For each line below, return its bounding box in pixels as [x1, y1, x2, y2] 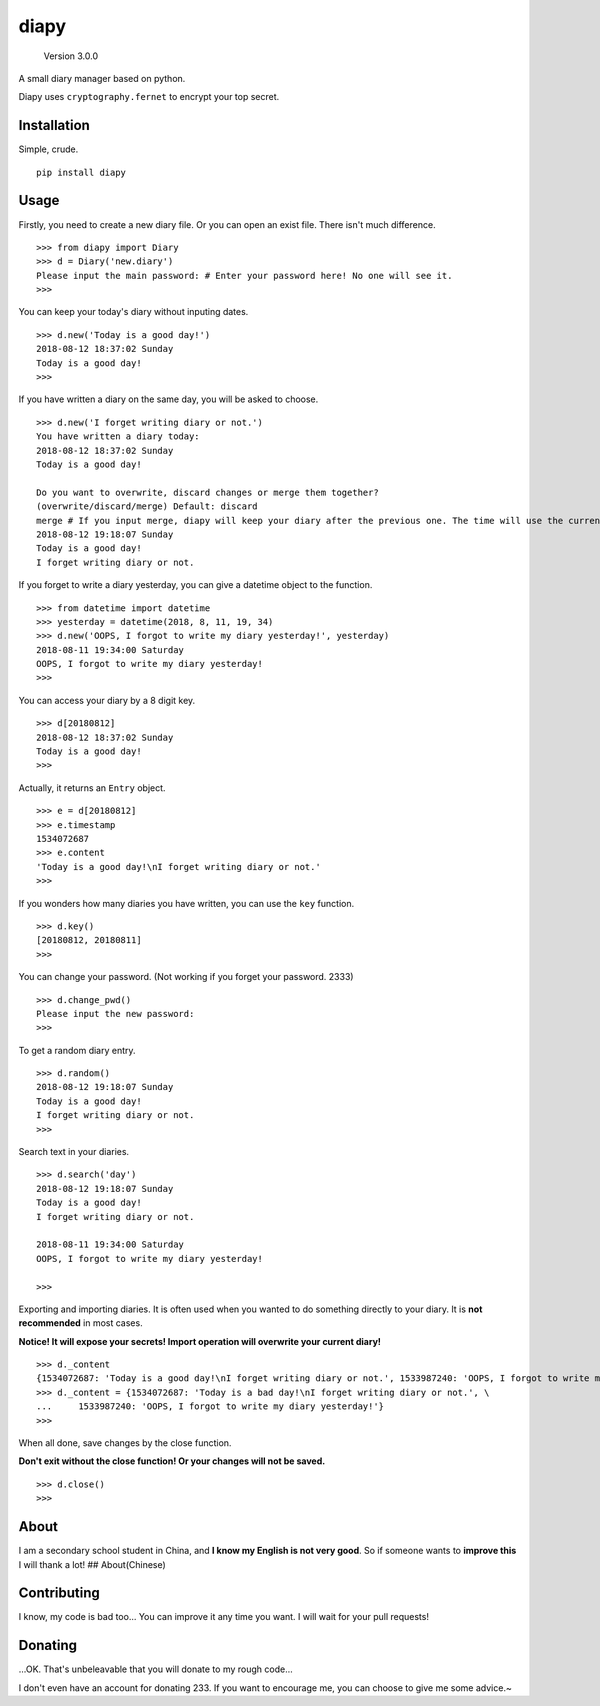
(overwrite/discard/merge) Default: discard [36, 501, 259, 512]
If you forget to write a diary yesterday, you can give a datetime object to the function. [18, 579, 373, 591]
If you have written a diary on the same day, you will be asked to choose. [18, 393, 319, 405]
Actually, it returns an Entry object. [18, 781, 166, 794]
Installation [18, 117, 90, 134]
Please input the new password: [36, 1008, 195, 1019]
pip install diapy [36, 166, 127, 178]
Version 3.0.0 [43, 50, 99, 62]
